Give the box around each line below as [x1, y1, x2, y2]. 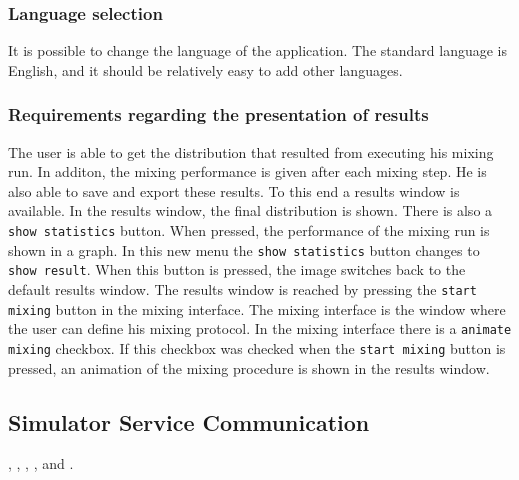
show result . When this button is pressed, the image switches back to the [8, 259, 466, 280]
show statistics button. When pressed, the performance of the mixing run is [8, 220, 490, 240]
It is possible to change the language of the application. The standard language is [8, 40, 507, 61]
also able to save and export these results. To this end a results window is [8, 180, 460, 201]
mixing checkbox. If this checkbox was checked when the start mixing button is [8, 337, 506, 358]
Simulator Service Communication [8, 406, 370, 437]
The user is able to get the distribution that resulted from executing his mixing [8, 141, 494, 162]
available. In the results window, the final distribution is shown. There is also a [8, 200, 493, 221]
